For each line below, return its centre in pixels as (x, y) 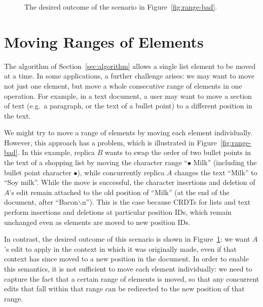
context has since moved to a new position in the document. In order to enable (126, 259)
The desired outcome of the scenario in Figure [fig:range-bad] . (121, 7)
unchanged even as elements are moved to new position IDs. (97, 222)
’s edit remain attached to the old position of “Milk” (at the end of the (119, 192)
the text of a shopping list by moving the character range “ (96, 162)
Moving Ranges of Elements (104, 41)
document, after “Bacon (41, 202)
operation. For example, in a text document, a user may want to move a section (128, 95)
